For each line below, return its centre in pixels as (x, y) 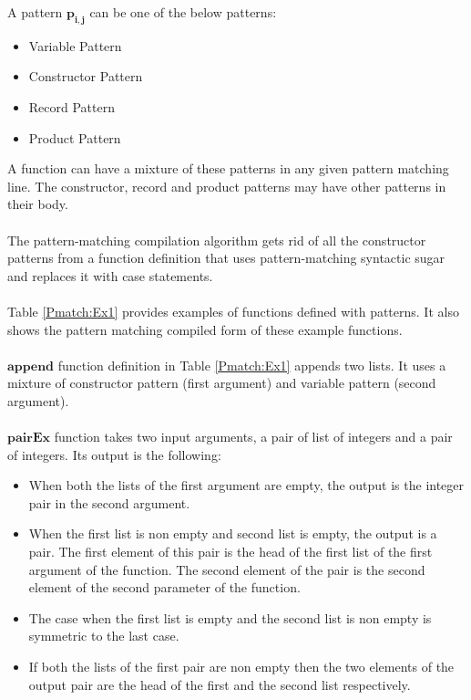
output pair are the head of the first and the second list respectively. (220, 684)
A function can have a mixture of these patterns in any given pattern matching (228, 168)
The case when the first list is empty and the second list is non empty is (230, 617)
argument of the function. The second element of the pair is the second (227, 569)
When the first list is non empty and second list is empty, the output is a (233, 533)
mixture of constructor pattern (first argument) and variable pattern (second (222, 383)
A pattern (35, 12)
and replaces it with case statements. (110, 275)
